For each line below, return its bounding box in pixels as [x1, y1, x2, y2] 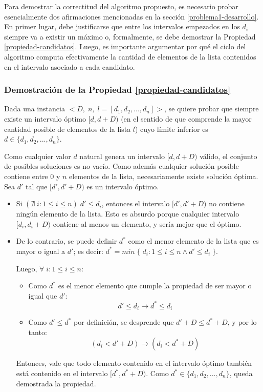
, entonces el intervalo [101, 198, 170, 209]
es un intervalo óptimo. [86, 181, 159, 191]
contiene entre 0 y [4, 170, 60, 181]
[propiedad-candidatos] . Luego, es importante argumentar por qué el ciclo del [4, 41, 246, 52]
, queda [229, 368, 253, 379]
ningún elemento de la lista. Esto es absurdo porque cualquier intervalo [16, 208, 239, 219]
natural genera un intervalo [79, 150, 165, 161]
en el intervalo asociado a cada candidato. [4, 61, 135, 72]
